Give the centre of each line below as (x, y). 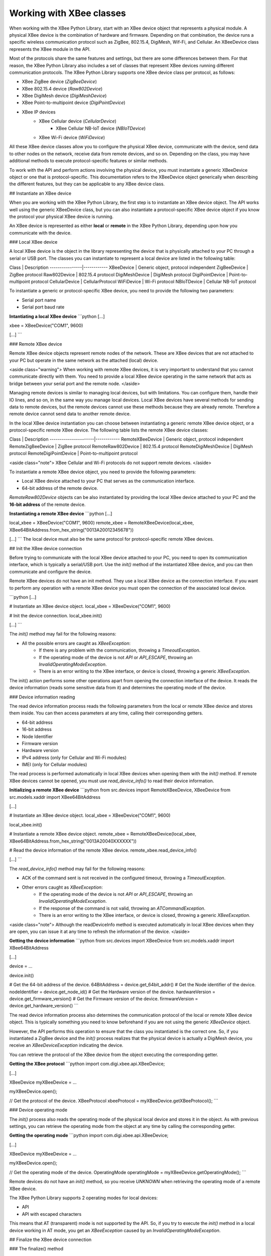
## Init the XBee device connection (46, 548)
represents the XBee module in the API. (50, 49)
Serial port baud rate (43, 307)
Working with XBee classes (68, 13)
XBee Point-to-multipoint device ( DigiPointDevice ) (74, 102)
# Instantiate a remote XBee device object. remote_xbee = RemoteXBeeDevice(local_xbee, (103, 834)
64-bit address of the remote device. (60, 488)
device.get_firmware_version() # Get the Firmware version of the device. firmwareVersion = (104, 999)
